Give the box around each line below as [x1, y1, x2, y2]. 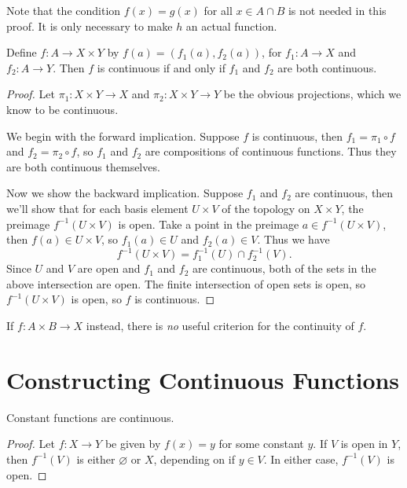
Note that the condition [6, 2, 121, 18]
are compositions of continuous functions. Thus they [145, 143, 397, 160]
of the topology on [222, 200, 310, 216]
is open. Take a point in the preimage [118, 215, 299, 232]
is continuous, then [251, 127, 343, 144]
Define [6, 44, 37, 61]
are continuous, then [295, 185, 394, 201]
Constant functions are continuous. [6, 409, 174, 425]
